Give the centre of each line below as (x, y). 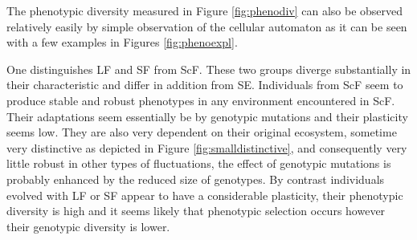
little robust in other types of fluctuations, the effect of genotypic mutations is (199, 163)
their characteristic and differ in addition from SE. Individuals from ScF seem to (205, 85)
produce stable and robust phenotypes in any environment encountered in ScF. (201, 100)
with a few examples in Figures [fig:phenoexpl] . (122, 42)
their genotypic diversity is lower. (88, 226)
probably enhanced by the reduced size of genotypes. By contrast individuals (196, 179)
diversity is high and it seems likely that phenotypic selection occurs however (196, 211)
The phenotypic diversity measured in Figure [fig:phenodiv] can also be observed (205, 10)
